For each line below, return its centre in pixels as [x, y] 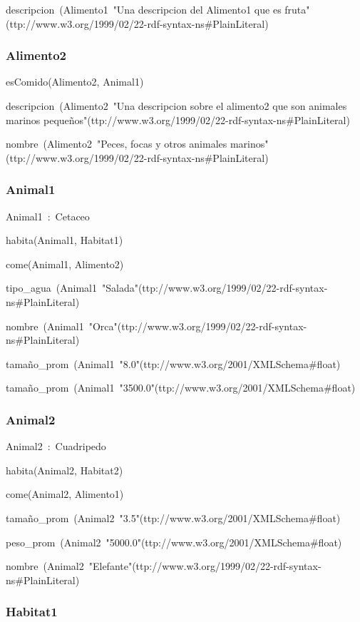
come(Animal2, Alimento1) [65, 494]
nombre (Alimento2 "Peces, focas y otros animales [117, 144]
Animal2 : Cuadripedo [56, 446]
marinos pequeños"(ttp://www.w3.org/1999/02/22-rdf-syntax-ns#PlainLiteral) [178, 119]
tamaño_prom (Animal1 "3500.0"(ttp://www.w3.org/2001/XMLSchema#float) [181, 388]
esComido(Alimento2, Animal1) [75, 82]
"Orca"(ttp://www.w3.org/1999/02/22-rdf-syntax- [198, 326]
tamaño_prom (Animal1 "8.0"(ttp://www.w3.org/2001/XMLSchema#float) [173, 363]
